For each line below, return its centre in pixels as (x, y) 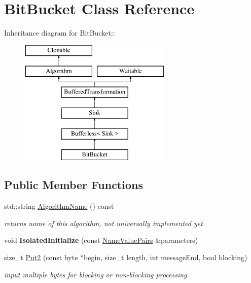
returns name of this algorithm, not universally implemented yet (103, 223)
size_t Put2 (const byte (41, 257)
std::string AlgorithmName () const (59, 206)
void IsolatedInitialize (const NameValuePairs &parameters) (101, 240)
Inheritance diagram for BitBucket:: (60, 33)
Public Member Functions (74, 185)
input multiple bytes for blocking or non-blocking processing (96, 274)
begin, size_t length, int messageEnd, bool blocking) (166, 257)
